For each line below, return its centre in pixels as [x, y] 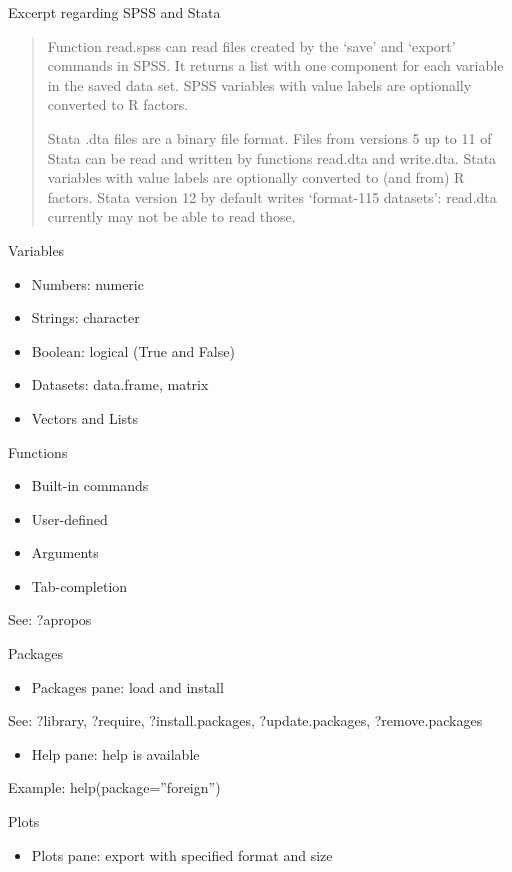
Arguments [65, 552]
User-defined [69, 518]
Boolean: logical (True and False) [133, 350]
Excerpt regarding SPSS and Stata [114, 12]
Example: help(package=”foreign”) [114, 787]
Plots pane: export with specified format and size [182, 854]
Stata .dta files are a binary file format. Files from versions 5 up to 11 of [269, 137]
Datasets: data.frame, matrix [120, 384]
